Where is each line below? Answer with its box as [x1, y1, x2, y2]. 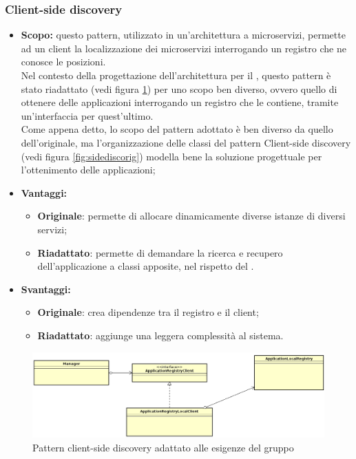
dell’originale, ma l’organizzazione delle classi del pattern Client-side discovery [21, 135, 351, 149]
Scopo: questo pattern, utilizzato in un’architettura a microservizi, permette [21, 28, 346, 42]
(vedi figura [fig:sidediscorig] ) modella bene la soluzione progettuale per [21, 149, 322, 163]
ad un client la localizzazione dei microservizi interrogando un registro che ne [21, 41, 346, 55]
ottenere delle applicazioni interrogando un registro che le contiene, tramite [21, 95, 339, 109]
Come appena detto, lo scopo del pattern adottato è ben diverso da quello [21, 122, 333, 136]
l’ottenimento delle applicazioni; [21, 162, 156, 177]
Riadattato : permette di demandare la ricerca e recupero [37, 245, 283, 259]
